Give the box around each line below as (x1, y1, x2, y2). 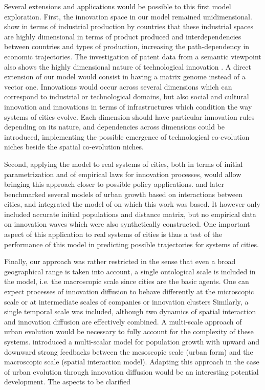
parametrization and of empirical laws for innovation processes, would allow (4, 168, 241, 179)
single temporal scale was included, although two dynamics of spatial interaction (4, 306, 256, 317)
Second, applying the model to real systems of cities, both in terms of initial (4, 158, 243, 169)
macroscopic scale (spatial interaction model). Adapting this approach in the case (4, 356, 259, 367)
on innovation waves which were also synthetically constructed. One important (4, 219, 250, 229)
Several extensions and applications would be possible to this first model (4, 1, 231, 11)
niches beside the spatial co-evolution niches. (4, 141, 144, 152)
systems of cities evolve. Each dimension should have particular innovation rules (4, 111, 255, 122)
